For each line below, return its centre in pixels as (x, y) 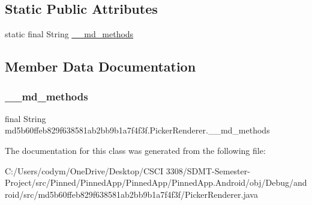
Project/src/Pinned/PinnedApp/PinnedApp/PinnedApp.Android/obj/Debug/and (156, 182)
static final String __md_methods (69, 34)
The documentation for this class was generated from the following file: (135, 150)
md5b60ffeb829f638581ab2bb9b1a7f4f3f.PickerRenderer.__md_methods (137, 130)
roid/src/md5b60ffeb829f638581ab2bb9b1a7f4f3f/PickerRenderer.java (131, 194)
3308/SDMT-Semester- (208, 170)
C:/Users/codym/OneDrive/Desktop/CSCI (84, 170)
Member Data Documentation (100, 66)
